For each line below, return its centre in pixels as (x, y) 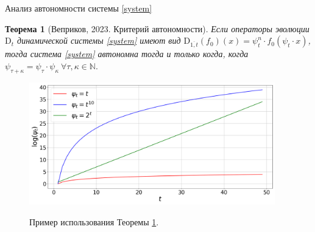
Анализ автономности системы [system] (79, 8)
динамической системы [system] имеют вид (99, 40)
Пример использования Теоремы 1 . (94, 221)
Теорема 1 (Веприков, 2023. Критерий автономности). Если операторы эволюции (157, 28)
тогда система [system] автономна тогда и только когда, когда (127, 54)
